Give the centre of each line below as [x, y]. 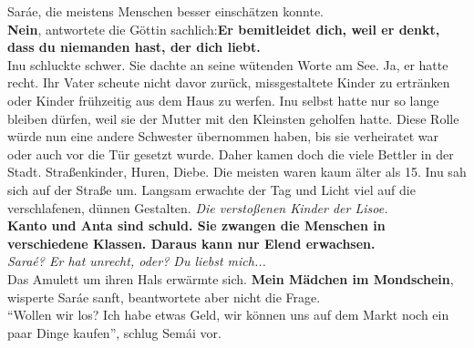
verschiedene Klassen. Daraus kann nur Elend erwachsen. [191, 243]
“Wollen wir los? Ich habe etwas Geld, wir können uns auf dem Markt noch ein [228, 315]
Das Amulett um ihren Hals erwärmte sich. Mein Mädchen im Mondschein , [231, 278]
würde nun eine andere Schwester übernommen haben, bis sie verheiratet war [223, 136]
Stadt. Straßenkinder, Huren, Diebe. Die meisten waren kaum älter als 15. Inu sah [237, 172]
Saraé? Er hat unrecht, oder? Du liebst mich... [137, 261]
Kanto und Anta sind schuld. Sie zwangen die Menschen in [196, 225]
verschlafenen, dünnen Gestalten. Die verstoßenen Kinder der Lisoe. [198, 207]
